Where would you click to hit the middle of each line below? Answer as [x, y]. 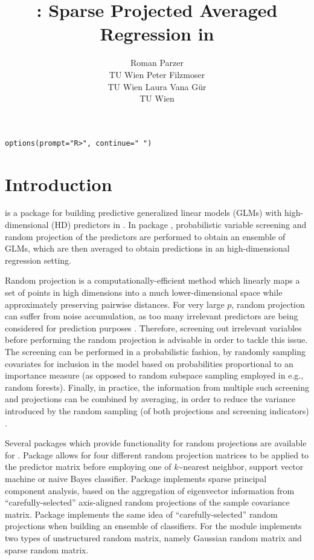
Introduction [59, 184]
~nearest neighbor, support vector [241, 467]
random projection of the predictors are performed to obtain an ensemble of [145, 236]
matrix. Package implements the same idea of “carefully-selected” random [141, 514]
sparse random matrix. [47, 549]
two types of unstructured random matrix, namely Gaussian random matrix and [153, 537]
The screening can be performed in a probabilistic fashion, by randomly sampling [155, 351]
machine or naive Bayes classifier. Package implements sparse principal [136, 478]
